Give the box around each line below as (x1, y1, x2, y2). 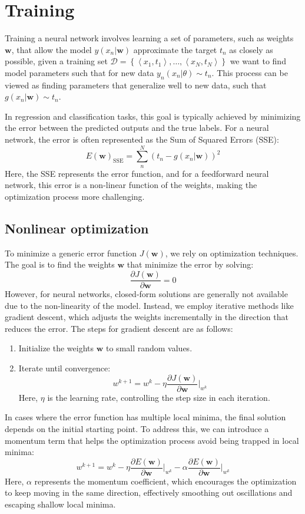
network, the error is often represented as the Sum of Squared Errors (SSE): (5, 133, 279, 146)
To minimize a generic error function (5, 246, 137, 259)
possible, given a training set (5, 55, 108, 67)
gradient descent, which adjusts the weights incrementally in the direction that (5, 311, 289, 323)
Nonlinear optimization (5, 219, 149, 238)
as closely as (229, 43, 273, 55)
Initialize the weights (18, 342, 94, 354)
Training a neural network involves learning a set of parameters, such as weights (5, 32, 294, 44)
